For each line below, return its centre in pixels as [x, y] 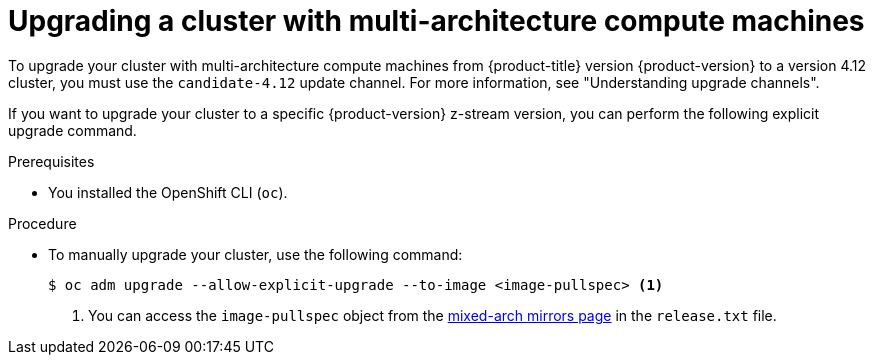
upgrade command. [72, 130]
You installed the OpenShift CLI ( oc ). [168, 192]
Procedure [42, 223]
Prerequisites [51, 161]
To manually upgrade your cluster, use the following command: [255, 254]
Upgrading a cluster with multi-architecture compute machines [436, 21]
